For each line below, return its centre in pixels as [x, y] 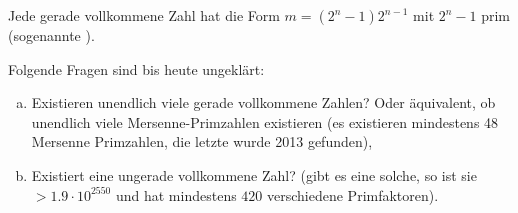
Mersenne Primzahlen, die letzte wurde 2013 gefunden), [202, 141]
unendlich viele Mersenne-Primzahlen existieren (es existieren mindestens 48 [265, 121]
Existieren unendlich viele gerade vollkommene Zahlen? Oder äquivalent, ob [263, 102]
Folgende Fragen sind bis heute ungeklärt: [136, 68]
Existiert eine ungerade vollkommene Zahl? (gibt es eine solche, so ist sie [254, 174]
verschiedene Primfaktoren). [353, 194]
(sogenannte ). [51, 35]
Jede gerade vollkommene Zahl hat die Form [144, 15]
